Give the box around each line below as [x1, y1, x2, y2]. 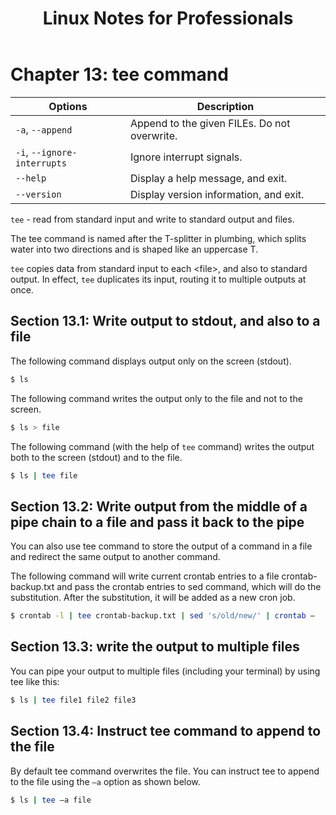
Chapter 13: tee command [10, 63, 229, 86]
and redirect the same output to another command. [10, 551, 221, 563]
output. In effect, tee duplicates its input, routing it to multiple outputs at [10, 273, 307, 285]
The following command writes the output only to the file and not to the [10, 392, 303, 404]
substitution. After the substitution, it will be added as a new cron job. [10, 592, 296, 604]
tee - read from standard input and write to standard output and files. [10, 213, 295, 225]
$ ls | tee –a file [10, 795, 92, 805]
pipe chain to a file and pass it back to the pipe [10, 513, 305, 531]
